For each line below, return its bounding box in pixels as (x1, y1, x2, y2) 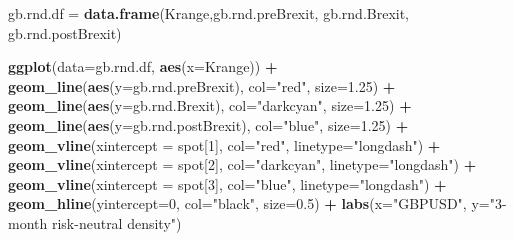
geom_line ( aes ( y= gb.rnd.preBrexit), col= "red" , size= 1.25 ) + (8, 75, 396, 96)
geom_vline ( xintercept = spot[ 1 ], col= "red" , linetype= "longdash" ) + (8, 134, 441, 155)
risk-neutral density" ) (51, 212, 182, 233)
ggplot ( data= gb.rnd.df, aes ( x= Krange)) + (8, 56, 278, 77)
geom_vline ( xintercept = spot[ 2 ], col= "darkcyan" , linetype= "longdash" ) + (8, 154, 477, 175)
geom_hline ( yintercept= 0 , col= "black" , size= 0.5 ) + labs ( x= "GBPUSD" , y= (8, 193, 490, 214)
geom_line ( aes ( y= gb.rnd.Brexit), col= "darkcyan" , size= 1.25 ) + (8, 95, 412, 116)
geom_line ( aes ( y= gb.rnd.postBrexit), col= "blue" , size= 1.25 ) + (8, 114, 409, 135)
